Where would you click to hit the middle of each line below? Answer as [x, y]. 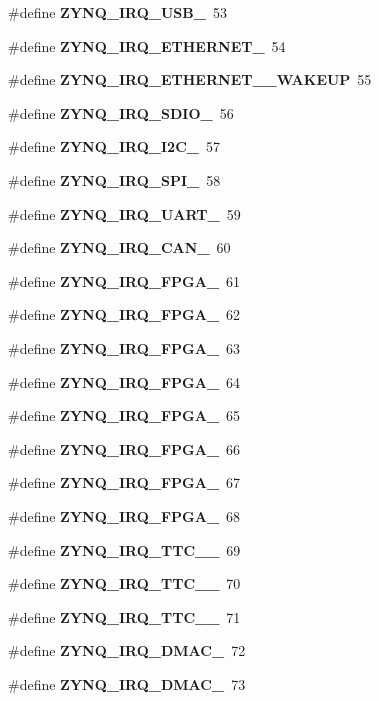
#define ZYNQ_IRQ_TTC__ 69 [124, 549]
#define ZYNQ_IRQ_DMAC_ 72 [127, 650]
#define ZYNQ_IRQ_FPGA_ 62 [124, 314]
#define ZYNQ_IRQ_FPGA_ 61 [124, 280]
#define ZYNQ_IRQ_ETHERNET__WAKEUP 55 [190, 79]
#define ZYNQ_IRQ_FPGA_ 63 [124, 347]
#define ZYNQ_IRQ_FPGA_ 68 [124, 515]
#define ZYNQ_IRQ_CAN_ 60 [119, 247]
